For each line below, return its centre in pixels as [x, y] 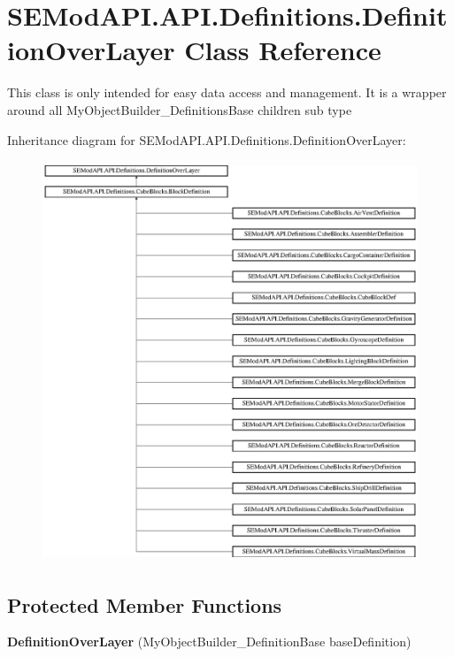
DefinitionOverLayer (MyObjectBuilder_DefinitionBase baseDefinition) [209, 642]
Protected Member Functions [145, 604]
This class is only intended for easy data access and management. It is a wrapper [227, 92]
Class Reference [283, 50]
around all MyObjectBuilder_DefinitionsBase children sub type [180, 109]
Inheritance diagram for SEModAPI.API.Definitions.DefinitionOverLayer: [207, 139]
